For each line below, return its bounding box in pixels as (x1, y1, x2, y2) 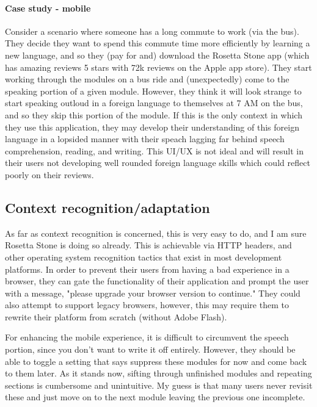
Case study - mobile (5, 1, 91, 14)
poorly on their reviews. (5, 168, 94, 181)
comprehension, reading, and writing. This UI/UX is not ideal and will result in (5, 144, 304, 157)
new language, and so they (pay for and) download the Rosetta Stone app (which (5, 48, 310, 61)
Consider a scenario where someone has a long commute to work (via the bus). (5, 24, 299, 37)
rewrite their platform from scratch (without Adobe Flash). (5, 310, 227, 323)
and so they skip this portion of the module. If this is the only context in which (5, 108, 302, 121)
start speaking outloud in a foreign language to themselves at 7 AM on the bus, (5, 96, 303, 109)
